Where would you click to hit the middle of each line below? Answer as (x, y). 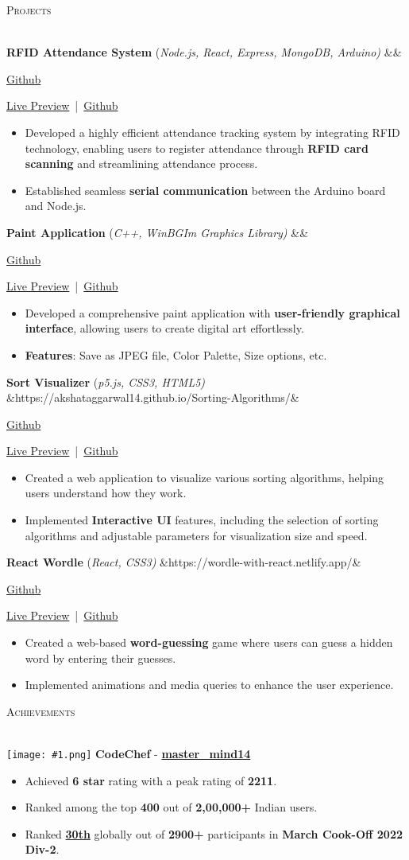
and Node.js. (56, 206)
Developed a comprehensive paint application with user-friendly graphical (212, 312)
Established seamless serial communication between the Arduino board (205, 190)
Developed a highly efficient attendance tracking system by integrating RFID (212, 132)
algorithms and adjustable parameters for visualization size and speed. (196, 535)
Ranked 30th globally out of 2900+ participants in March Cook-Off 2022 (214, 833)
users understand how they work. (106, 493)
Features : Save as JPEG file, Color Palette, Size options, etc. (176, 354)
